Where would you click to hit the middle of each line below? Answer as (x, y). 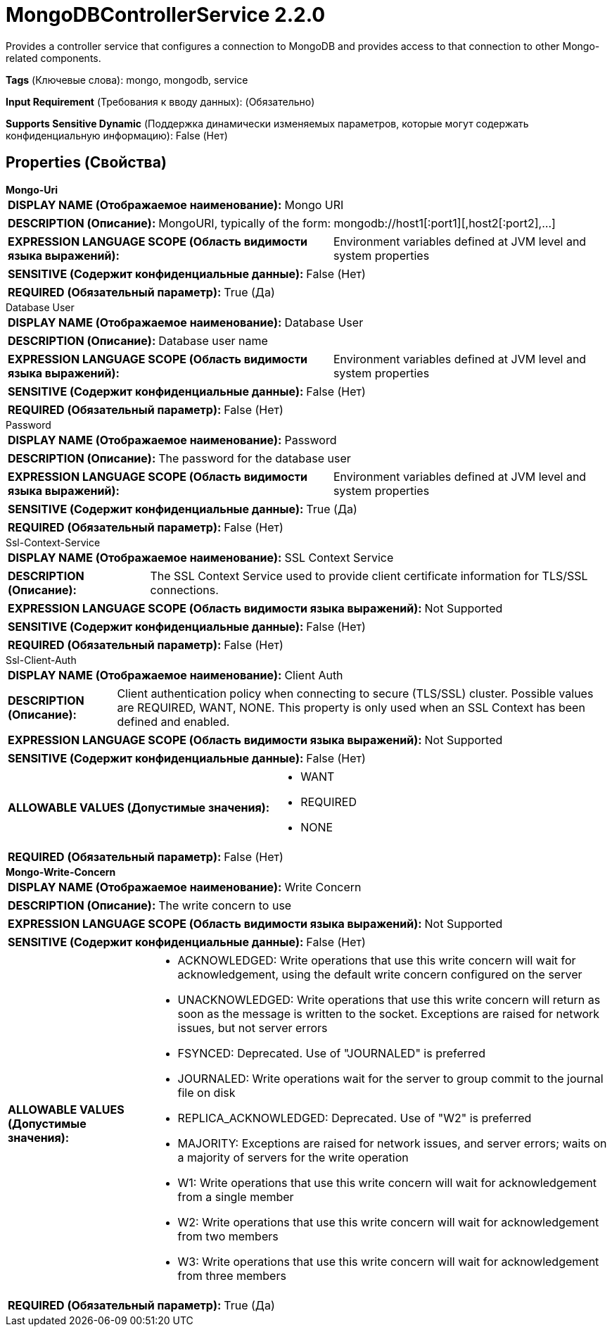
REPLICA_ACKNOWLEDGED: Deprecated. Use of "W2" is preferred (355, 1118)
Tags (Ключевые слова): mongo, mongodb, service (127, 80)
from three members (232, 1275)
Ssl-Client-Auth (41, 660)
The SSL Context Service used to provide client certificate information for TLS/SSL (369, 576)
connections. (184, 590)
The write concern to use (225, 905)
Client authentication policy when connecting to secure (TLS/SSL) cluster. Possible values (355, 693)
